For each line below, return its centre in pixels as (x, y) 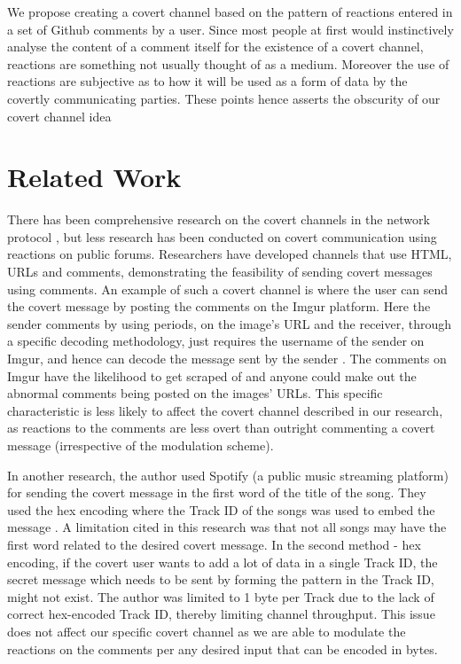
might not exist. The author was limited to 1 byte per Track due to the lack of (221, 596)
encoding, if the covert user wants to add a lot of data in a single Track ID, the (223, 562)
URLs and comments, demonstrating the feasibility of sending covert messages (220, 272)
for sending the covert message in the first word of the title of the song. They (217, 492)
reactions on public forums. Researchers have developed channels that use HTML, (230, 254)
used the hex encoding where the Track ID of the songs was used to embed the (221, 509)
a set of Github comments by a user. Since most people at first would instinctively (230, 29)
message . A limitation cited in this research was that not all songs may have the (227, 527)
